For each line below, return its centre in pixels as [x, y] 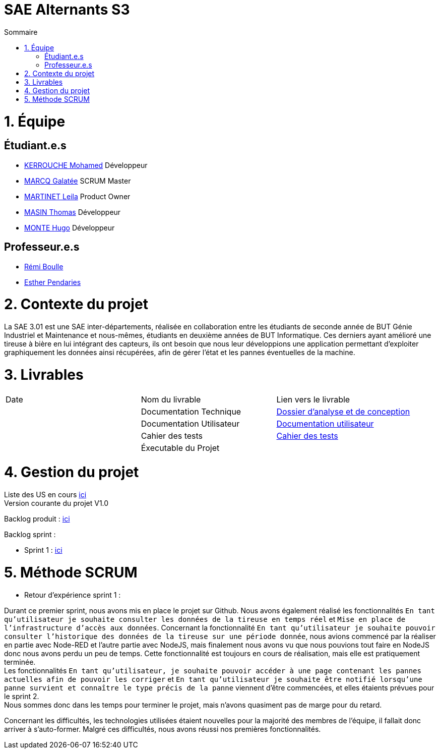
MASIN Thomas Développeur [73, 212]
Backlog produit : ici [37, 519]
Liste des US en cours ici [45, 495]
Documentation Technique [191, 411]
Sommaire [21, 32]
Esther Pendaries [53, 282]
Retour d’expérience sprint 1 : [73, 595]
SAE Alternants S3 [67, 10]
